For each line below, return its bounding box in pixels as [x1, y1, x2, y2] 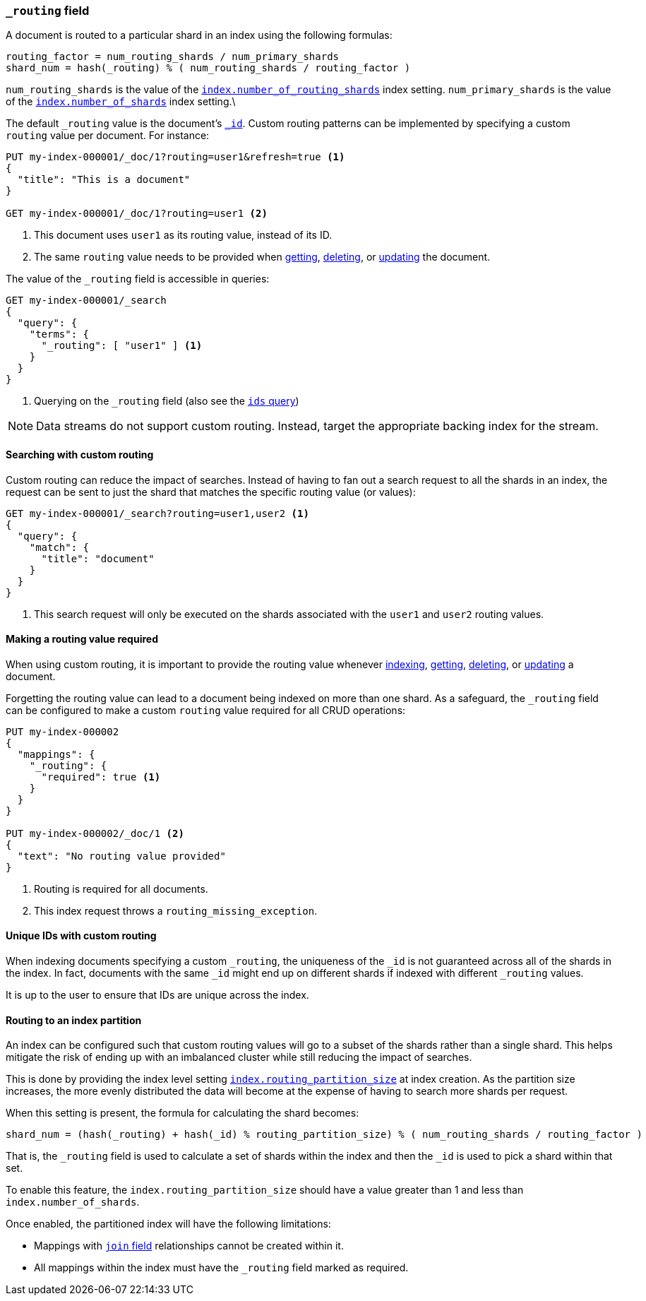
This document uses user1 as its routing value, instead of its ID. [34, 229, 333, 242]
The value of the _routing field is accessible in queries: [6, 273, 270, 285]
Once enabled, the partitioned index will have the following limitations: [6, 1218, 331, 1230]
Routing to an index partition [6, 1014, 142, 1026]
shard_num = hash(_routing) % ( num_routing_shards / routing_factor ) [6, 62, 411, 74]
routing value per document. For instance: [6, 129, 210, 142]
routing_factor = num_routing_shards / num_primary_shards [6, 51, 340, 63]
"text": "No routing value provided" [17, 850, 226, 862]
